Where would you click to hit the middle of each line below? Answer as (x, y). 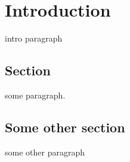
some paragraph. (35, 95)
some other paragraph (45, 152)
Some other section (65, 127)
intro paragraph (34, 38)
